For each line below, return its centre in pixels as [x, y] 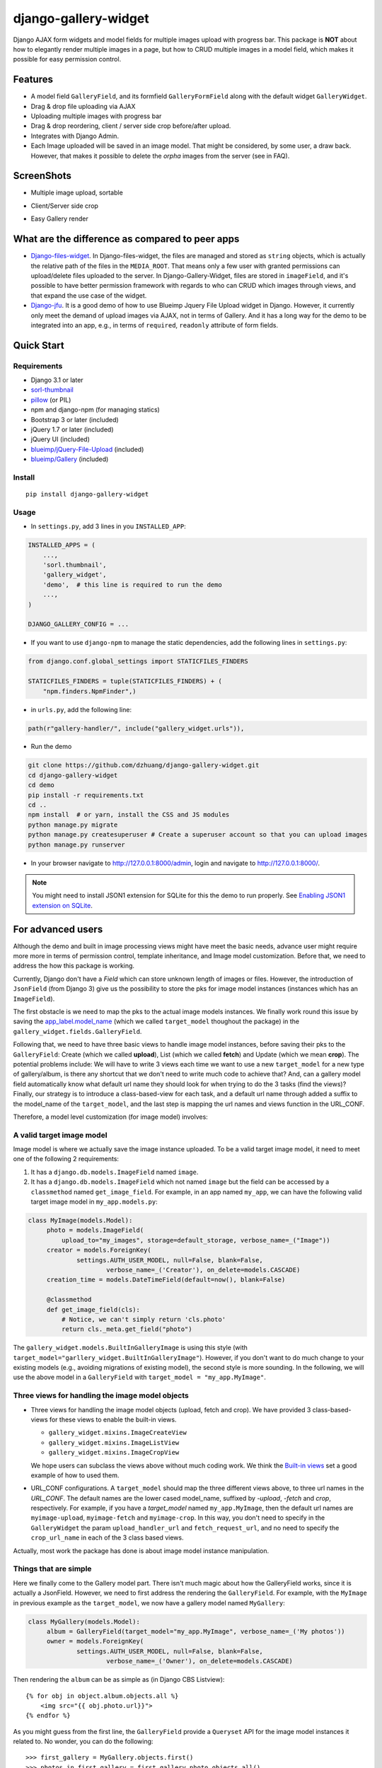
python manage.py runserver [76, 844]
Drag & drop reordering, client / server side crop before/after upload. [131, 126]
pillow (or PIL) [51, 400]
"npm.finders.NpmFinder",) [90, 691]
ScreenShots [42, 176]
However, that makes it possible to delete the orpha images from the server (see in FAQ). [160, 156]
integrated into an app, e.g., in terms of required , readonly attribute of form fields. [155, 325]
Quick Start [39, 345]
